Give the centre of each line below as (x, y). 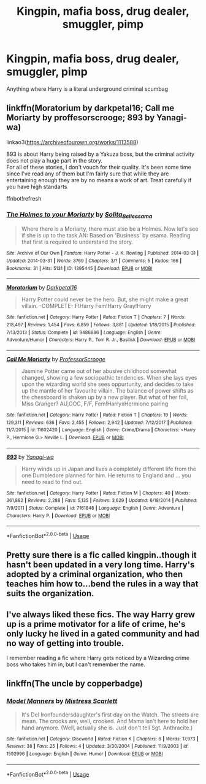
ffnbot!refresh (24, 198)
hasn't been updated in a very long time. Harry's (101, 565)
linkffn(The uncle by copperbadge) (74, 684)
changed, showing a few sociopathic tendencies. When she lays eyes (109, 377)
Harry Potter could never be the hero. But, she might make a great (105, 299)
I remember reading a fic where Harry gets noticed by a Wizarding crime (98, 658)
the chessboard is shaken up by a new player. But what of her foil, (105, 397)
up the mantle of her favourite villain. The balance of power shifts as (108, 390)
